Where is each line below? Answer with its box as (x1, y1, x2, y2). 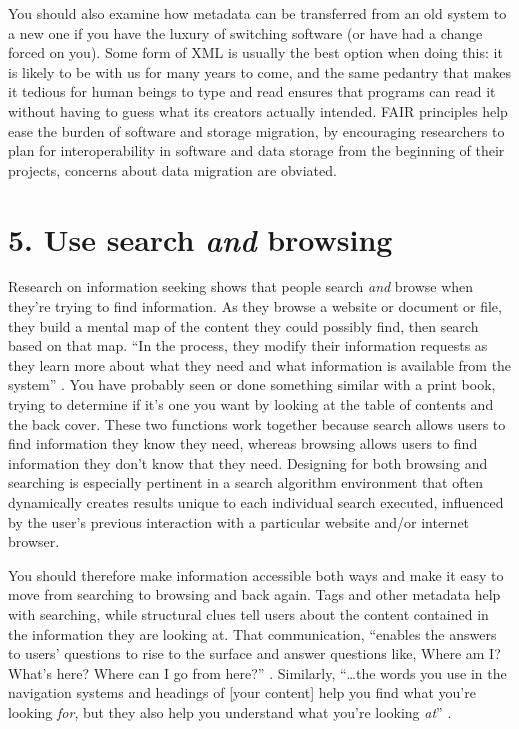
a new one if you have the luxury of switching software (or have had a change (8, 22, 483, 43)
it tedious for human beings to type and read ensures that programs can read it (8, 81, 496, 102)
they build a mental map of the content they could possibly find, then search (8, 315, 479, 336)
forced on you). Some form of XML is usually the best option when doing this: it (8, 42, 503, 63)
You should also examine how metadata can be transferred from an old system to (8, 3, 507, 23)
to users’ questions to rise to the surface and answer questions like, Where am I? (8, 643, 501, 664)
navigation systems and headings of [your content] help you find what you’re (8, 682, 476, 703)
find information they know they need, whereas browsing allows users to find (8, 433, 478, 454)
